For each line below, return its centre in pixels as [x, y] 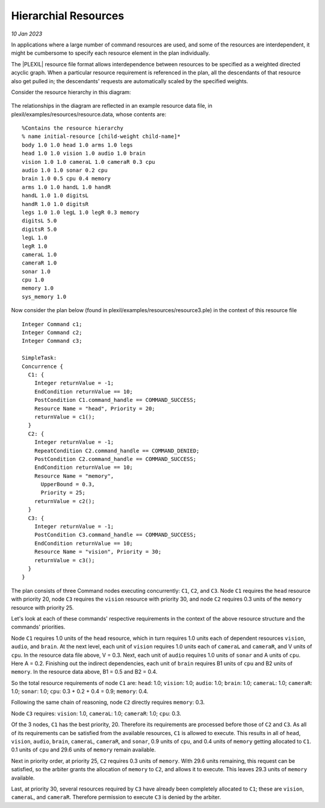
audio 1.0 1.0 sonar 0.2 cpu [65, 171]
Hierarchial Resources [68, 16]
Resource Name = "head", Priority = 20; [95, 409]
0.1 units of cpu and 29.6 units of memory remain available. [83, 750]
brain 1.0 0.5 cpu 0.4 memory [67, 179]
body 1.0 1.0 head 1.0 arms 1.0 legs [78, 145]
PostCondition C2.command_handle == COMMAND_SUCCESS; [115, 459]
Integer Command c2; [52, 333]
